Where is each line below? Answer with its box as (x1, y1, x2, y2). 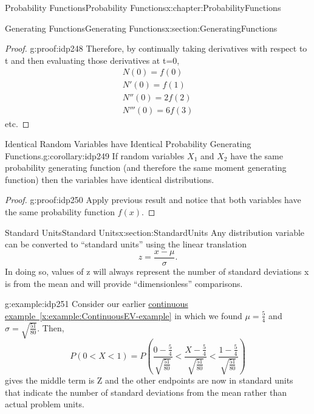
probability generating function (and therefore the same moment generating (5, 161, 287, 174)
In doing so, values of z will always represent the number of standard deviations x (5, 264, 309, 277)
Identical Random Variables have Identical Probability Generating (5, 137, 251, 150)
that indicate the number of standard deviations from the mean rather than (5, 385, 287, 398)
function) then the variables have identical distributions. (5, 173, 214, 185)
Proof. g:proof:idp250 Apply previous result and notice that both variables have (5, 193, 301, 206)
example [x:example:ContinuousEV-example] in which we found (5, 309, 242, 322)
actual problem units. (5, 398, 84, 410)
